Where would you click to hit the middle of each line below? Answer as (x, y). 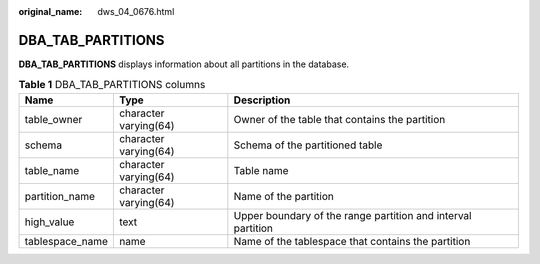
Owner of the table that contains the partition (339, 119)
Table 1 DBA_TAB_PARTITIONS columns (112, 85)
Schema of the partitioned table (308, 145)
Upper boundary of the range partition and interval (352, 215)
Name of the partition (283, 196)
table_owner (53, 119)
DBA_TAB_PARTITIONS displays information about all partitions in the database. (184, 64)
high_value (49, 222)
